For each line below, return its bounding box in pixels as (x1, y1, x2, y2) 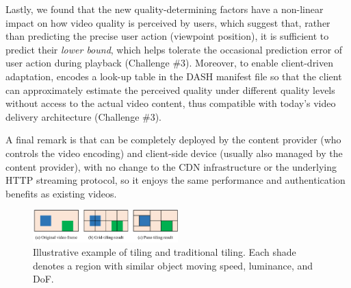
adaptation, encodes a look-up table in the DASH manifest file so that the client (5, 69, 342, 83)
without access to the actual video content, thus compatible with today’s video (5, 96, 336, 110)
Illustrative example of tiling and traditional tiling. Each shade (33, 245, 296, 259)
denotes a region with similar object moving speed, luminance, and (33, 258, 313, 272)
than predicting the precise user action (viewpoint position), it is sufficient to (5, 29, 329, 43)
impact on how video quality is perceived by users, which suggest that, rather (5, 15, 330, 29)
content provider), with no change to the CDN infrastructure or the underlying (5, 159, 337, 173)
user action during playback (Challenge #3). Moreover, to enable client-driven (5, 56, 334, 70)
